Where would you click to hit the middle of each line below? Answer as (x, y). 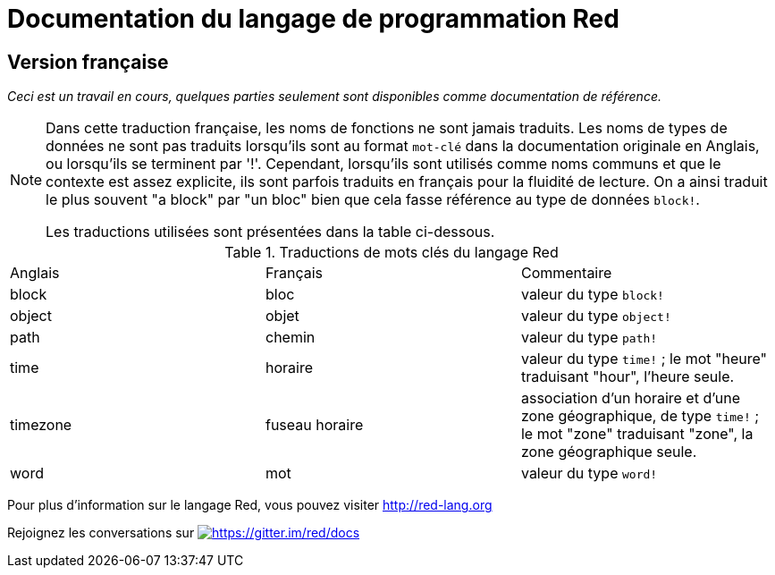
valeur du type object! (596, 316)
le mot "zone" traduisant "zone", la (637, 434)
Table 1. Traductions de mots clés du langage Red (392, 253)
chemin (290, 338)
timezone (41, 425)
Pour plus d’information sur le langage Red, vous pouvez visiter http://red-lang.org (250, 505)
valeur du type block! (592, 295)
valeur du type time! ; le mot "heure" (644, 359)
